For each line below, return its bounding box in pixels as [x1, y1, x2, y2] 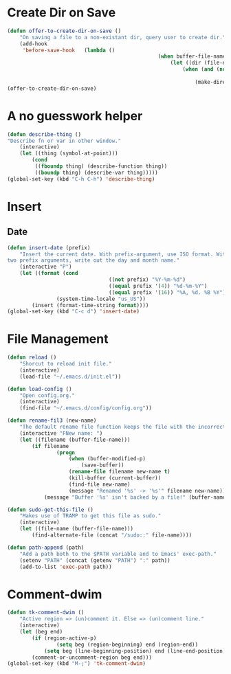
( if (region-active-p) [32, 634, 97, 642]
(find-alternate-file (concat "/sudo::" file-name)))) [32, 532, 192, 539]
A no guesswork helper [7, 108, 143, 124]
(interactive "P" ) [19, 263, 72, 271]
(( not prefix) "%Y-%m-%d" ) [109, 276, 186, 283]
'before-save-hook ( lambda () [22, 47, 115, 54]
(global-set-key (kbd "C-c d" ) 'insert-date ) [7, 308, 140, 315]
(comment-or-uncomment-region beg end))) [32, 654, 153, 661]
